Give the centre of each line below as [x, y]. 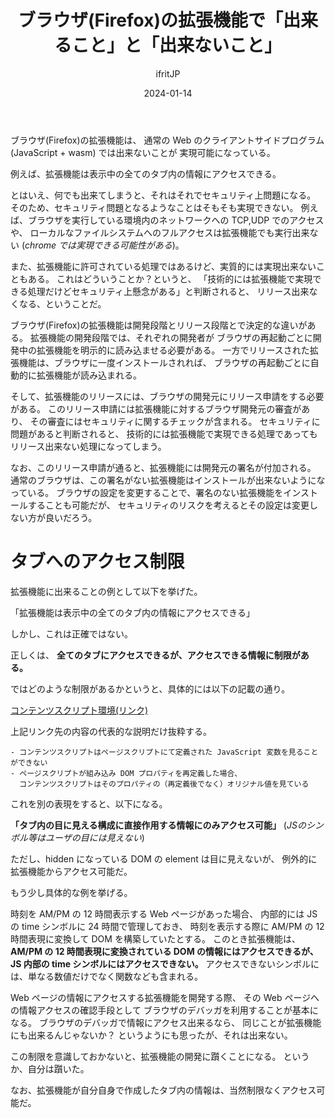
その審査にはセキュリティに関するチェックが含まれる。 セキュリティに [175, 421]
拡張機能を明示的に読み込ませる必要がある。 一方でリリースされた [173, 350]
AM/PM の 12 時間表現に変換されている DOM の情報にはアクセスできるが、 [164, 951]
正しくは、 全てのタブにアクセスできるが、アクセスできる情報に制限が [155, 655]
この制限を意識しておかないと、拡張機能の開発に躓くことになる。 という [160, 1056]
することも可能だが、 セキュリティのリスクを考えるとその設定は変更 [168, 505]
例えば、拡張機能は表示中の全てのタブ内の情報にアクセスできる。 [146, 173]
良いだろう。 [71, 517]
